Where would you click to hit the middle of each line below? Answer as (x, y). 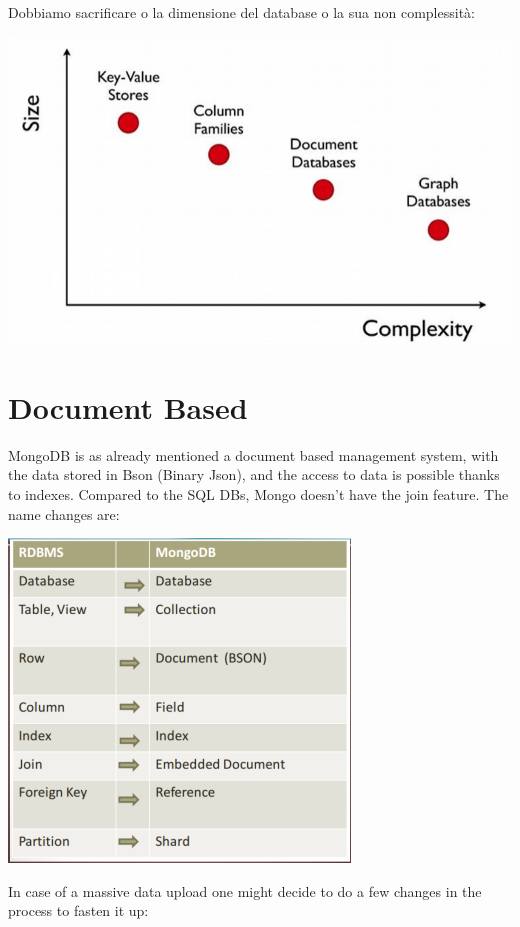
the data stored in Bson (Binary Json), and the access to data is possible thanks (254, 474)
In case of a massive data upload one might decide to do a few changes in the (245, 890)
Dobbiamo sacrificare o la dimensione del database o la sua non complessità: (241, 12)
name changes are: (64, 513)
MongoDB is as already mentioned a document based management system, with (253, 454)
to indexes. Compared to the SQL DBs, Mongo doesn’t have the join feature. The (258, 494)
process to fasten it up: (78, 910)
